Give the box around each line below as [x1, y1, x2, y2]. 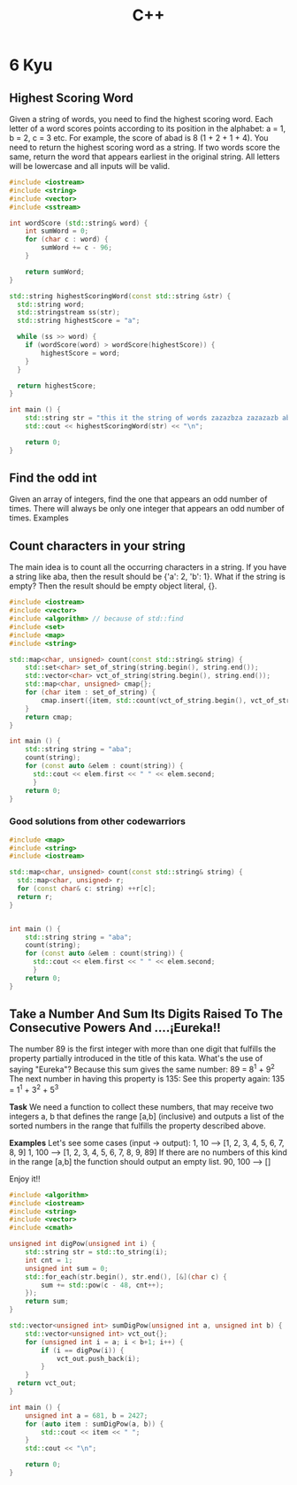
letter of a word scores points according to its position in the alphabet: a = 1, [9, 123, 286, 134]
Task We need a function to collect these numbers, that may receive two [9, 1101, 274, 1112]
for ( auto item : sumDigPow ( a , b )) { [25, 1420, 164, 1428]
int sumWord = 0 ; [25, 227, 89, 235]
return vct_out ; [17, 1379, 77, 1388]
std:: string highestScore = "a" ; [17, 316, 141, 326]
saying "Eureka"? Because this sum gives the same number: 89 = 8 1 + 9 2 [9, 1063, 276, 1075]
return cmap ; [25, 712, 73, 721]
